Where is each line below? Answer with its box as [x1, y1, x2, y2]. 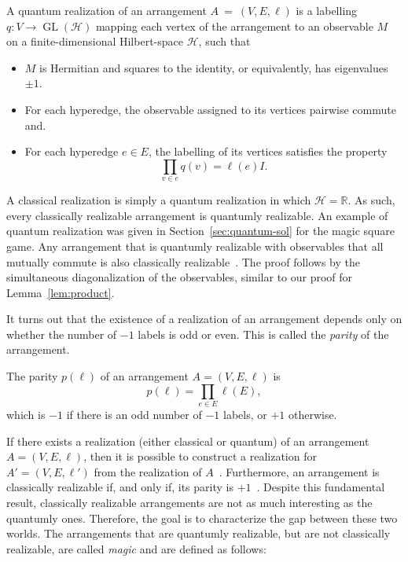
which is [6, 406, 46, 422]
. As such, [347, 192, 395, 208]
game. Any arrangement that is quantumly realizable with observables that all [6, 237, 384, 254]
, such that [198, 33, 251, 50]
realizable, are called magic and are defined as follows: [6, 540, 266, 556]
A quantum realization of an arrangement [6, 2, 207, 18]
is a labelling [296, 2, 358, 18]
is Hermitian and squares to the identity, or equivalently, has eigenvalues [39, 59, 388, 75]
